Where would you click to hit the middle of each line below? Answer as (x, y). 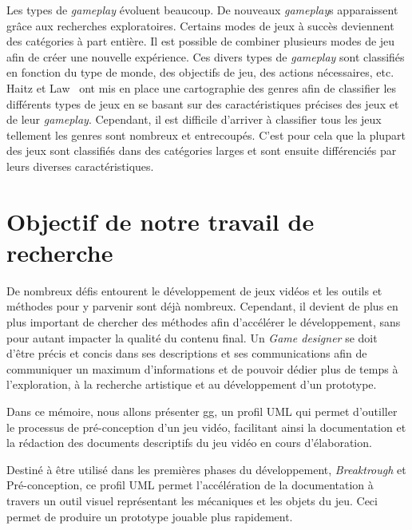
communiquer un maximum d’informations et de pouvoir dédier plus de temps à (202, 368)
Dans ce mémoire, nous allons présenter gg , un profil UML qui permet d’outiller (202, 411)
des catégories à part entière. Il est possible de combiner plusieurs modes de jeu (201, 41)
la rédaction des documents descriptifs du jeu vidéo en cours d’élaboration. (189, 443)
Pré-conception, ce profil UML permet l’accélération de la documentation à (190, 485)
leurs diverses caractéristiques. (80, 166)
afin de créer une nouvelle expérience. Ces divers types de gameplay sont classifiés (206, 56)
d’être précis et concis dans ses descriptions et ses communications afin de (187, 353)
